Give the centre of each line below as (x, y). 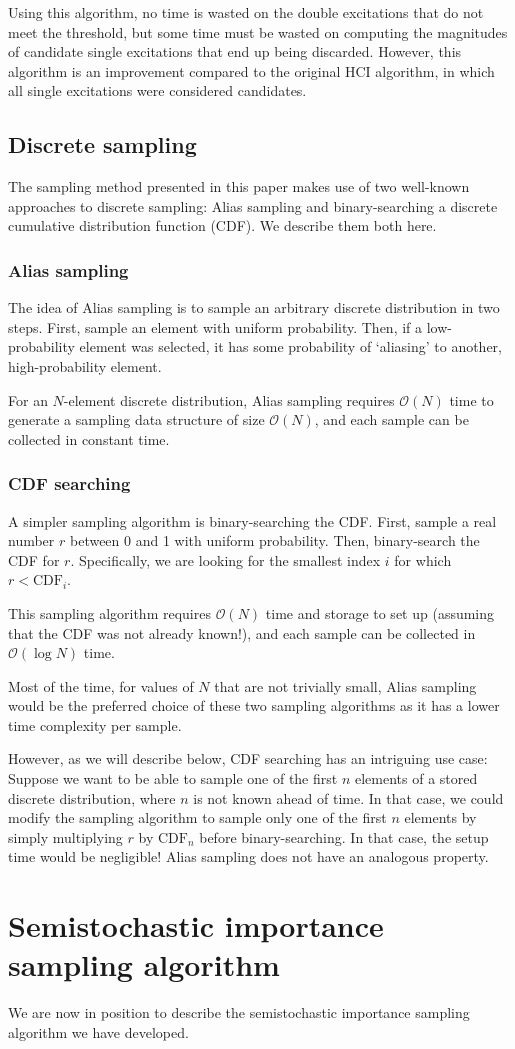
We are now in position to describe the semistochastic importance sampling (239, 1012)
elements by (440, 817)
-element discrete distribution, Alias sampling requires (229, 399)
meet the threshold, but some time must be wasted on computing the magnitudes (258, 31)
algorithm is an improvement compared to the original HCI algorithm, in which (251, 70)
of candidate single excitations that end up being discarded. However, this (235, 51)
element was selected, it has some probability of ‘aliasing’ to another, (291, 346)
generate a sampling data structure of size (136, 419)
